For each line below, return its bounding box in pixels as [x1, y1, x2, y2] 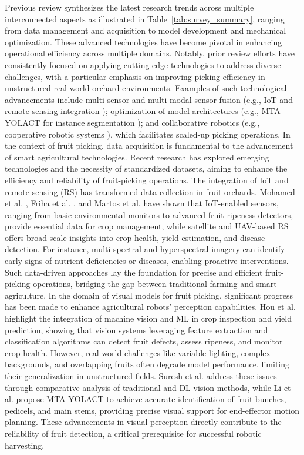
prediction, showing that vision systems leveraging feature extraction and [5, 323, 268, 336]
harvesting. [5, 439, 45, 451]
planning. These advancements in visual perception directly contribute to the [5, 416, 282, 428]
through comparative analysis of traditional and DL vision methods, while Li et [5, 381, 291, 393]
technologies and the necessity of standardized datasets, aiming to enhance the [5, 162, 288, 175]
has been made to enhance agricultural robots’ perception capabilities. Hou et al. [5, 300, 296, 313]
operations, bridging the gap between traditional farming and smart [33, 277, 277, 290]
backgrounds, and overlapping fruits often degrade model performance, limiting [5, 358, 290, 370]
